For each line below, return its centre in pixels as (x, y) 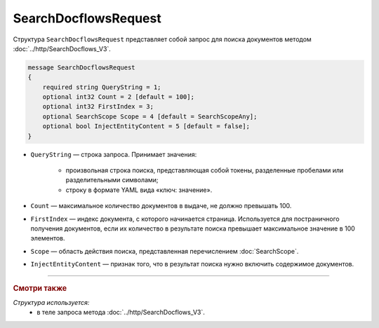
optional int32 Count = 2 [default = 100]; (118, 97)
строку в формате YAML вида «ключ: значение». (139, 190)
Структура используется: (51, 302)
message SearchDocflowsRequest (82, 67)
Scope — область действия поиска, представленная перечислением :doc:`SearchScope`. (165, 251)
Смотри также (40, 288)
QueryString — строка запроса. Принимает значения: (114, 154)
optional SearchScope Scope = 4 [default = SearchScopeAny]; (150, 116)
